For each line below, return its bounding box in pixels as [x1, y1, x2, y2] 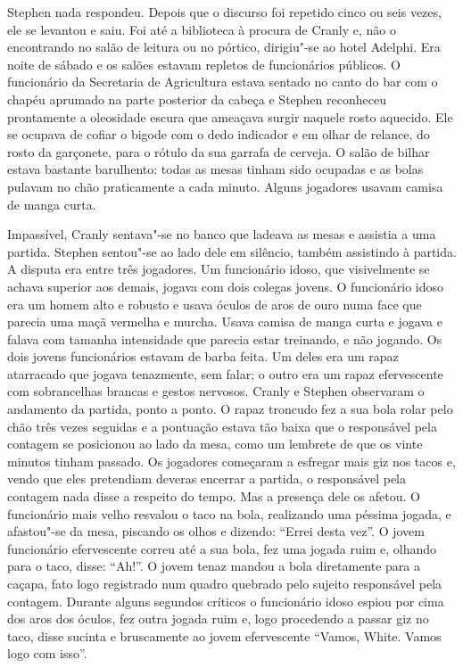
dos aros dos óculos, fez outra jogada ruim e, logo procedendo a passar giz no [7, 609, 429, 628]
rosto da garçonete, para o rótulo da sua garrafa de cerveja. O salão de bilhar [7, 142, 430, 161]
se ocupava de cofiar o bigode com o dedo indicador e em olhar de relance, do [7, 125, 430, 144]
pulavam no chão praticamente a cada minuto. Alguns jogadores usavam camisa [7, 177, 443, 195]
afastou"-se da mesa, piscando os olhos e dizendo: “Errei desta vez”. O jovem [7, 522, 425, 540]
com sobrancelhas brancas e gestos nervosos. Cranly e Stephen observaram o [7, 382, 425, 400]
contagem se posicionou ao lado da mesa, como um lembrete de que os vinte [7, 434, 423, 453]
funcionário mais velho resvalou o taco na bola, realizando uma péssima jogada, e [7, 504, 451, 523]
